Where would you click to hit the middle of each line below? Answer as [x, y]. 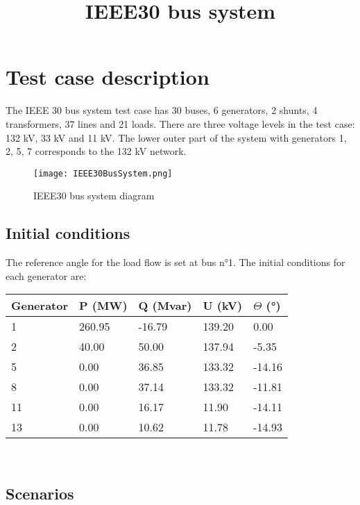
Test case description [108, 77]
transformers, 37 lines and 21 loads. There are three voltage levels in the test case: [180, 123]
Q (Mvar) [165, 306]
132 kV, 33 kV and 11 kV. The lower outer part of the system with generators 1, [176, 137]
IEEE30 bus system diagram [94, 196]
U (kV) [223, 306]
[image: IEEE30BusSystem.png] [103, 173]
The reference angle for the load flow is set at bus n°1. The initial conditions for [175, 262]
